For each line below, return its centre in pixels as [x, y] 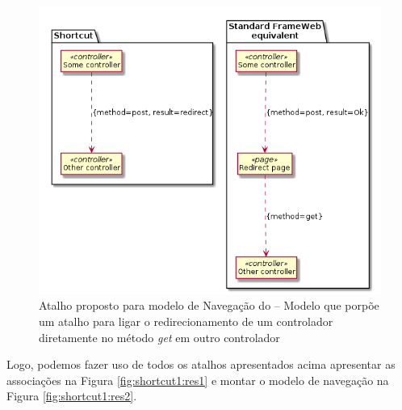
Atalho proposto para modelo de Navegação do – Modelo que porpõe [209, 305]
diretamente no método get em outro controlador [159, 337]
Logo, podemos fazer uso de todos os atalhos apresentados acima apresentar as [201, 364]
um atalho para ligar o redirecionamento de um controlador [186, 321]
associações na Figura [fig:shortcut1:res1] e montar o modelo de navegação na [198, 380]
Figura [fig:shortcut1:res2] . [72, 396]
